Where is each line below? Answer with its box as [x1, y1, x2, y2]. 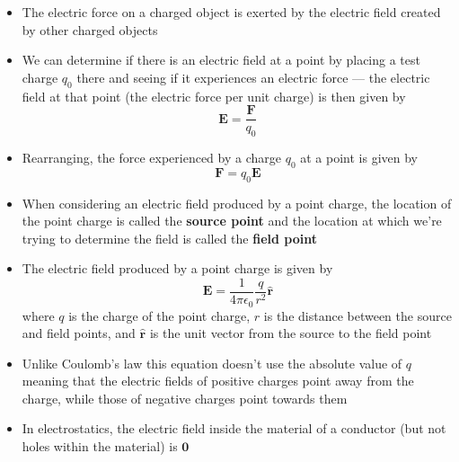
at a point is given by [300, 148, 418, 167]
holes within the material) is [22, 437, 178, 456]
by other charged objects [22, 20, 158, 39]
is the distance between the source [263, 306, 452, 324]
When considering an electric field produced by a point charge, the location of [22, 193, 452, 212]
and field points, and [22, 324, 136, 342]
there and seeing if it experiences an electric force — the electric [76, 67, 430, 86]
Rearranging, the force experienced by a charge [22, 148, 281, 167]
